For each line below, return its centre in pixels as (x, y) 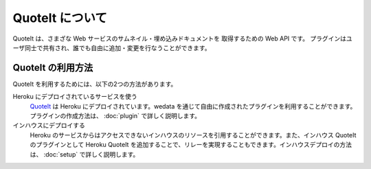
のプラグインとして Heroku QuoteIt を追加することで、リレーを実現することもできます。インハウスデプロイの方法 (191, 145)
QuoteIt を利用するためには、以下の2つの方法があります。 (95, 84)
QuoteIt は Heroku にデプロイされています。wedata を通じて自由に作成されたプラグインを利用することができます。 (193, 106)
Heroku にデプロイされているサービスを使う (75, 97)
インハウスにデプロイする (49, 125)
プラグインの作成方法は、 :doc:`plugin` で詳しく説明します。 (115, 116)
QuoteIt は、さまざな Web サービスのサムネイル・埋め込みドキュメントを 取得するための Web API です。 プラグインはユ (183, 38)
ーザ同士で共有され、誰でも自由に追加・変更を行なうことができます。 (112, 47)
